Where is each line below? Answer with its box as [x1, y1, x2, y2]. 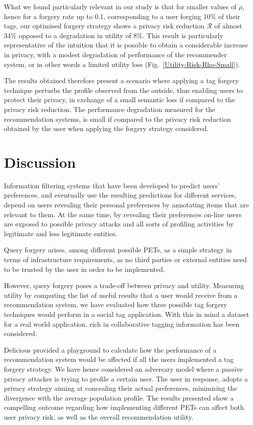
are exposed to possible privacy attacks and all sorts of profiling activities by [4, 219, 234, 229]
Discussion [4, 152, 76, 172]
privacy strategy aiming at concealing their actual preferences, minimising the [4, 383, 237, 393]
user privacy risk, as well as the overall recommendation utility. [4, 411, 194, 422]
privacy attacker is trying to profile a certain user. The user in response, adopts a [4, 373, 248, 383]
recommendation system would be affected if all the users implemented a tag [4, 354, 234, 364]
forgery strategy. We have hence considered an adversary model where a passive [4, 363, 243, 374]
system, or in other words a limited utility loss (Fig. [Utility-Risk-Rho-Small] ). [4, 59, 240, 69]
